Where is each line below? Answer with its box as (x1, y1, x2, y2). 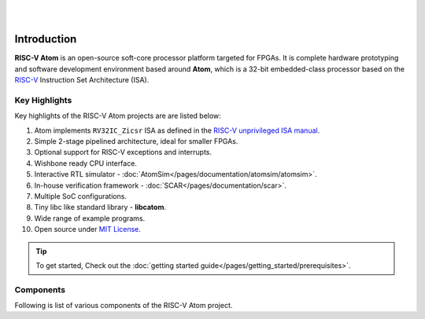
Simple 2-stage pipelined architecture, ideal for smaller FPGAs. (34, 137, 238, 145)
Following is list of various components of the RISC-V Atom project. (14, 301, 233, 310)
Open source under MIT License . (34, 225, 142, 234)
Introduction (14, 32, 77, 46)
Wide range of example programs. (34, 213, 146, 223)
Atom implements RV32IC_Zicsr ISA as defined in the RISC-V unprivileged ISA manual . (34, 126, 320, 135)
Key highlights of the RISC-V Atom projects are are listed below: (14, 111, 222, 121)
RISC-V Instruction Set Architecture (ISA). (14, 75, 150, 85)
